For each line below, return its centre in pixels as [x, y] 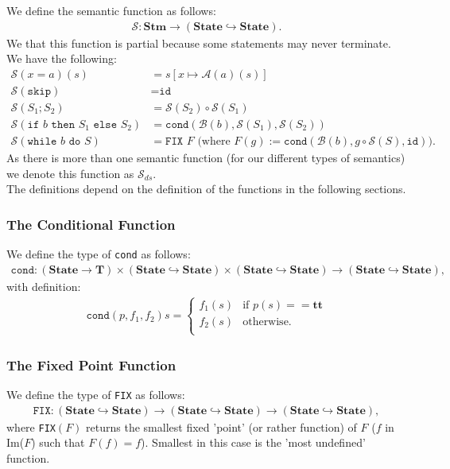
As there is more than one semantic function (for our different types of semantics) [206, 157]
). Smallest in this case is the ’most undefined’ [253, 442]
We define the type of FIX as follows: [96, 395]
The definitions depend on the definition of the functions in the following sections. [206, 189]
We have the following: [62, 58]
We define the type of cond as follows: [99, 253]
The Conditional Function [91, 224]
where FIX [31, 426]
